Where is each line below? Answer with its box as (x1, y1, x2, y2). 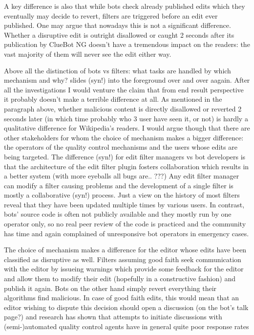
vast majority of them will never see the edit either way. (4, 48, 171, 59)
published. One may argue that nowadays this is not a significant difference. (4, 20, 231, 30)
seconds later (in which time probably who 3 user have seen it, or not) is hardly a (4, 113, 248, 123)
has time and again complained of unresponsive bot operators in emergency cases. (4, 228, 249, 238)
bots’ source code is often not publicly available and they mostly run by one (4, 209, 232, 219)
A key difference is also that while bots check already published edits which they (4, 1, 245, 11)
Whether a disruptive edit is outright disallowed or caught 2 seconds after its (4, 29, 234, 40)
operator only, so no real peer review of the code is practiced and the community (4, 219, 246, 229)
